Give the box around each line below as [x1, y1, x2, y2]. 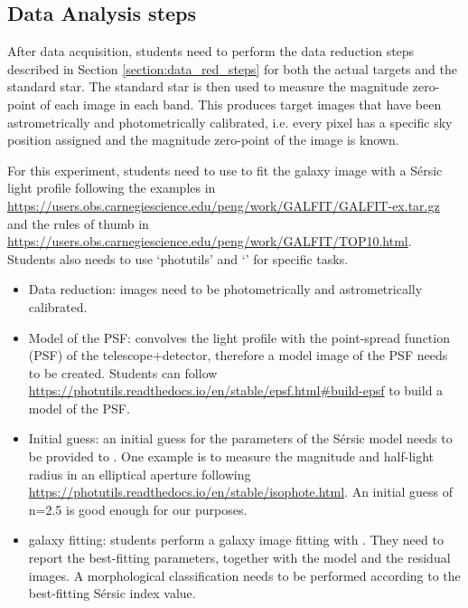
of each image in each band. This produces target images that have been [40, 94, 442, 113]
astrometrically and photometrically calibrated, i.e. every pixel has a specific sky [7, 112, 453, 131]
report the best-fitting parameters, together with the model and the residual [28, 548, 451, 567]
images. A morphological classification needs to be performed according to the [28, 565, 461, 584]
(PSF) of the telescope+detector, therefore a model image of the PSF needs [28, 346, 448, 365]
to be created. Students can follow [28, 363, 218, 382]
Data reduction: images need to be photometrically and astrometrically [28, 280, 423, 299]
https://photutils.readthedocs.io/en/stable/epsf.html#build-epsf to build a [28, 381, 444, 400]
